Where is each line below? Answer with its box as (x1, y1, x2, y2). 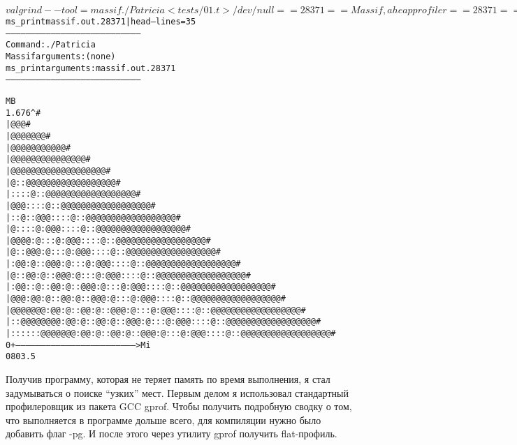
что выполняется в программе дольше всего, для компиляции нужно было (6, 412, 321, 427)
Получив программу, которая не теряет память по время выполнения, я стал (6, 372, 330, 386)
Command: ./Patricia (6, 40, 96, 50)
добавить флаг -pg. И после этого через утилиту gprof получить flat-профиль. (6, 426, 337, 441)
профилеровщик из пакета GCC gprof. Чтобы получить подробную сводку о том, (6, 399, 352, 414)
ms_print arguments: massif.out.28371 (6, 63, 176, 73)
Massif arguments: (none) (6, 51, 116, 61)
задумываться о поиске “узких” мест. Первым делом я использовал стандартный (6, 385, 349, 400)
